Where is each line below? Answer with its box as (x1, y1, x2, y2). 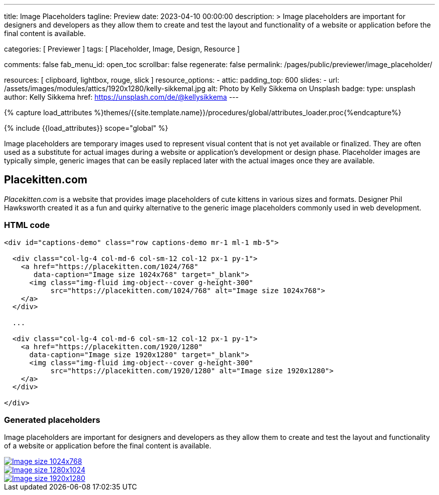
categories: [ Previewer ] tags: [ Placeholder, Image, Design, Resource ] (4, 45, 240, 53)
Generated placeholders (4, 414, 100, 425)
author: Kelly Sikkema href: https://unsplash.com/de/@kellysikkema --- (4, 93, 239, 101)
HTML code (4, 220, 50, 230)
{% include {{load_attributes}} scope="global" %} (4, 124, 168, 132)
